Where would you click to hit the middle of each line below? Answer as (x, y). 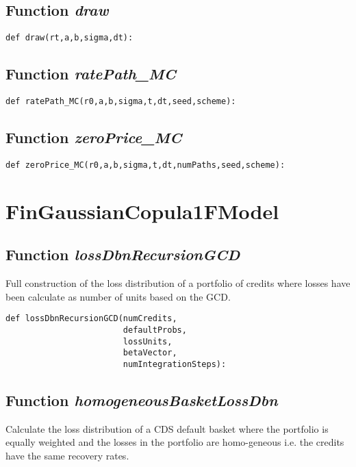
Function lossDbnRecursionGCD (123, 254)
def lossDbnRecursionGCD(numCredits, (91, 319)
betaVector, (150, 353)
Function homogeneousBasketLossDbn (142, 400)
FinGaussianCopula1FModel (142, 211)
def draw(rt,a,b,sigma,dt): (69, 38)
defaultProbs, (155, 330)
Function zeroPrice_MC (94, 137)
